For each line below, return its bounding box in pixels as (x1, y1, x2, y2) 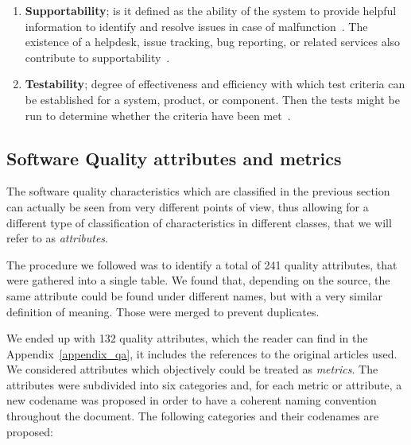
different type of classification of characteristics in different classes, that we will (6, 214, 392, 230)
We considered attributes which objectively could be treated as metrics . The (6, 361, 378, 377)
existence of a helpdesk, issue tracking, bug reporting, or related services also (25, 33, 401, 50)
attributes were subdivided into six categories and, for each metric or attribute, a (6, 376, 402, 393)
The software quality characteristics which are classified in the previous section (6, 183, 390, 199)
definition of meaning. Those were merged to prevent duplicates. (6, 303, 320, 319)
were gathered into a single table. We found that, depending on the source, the (6, 272, 390, 288)
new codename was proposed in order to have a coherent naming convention (6, 392, 377, 408)
